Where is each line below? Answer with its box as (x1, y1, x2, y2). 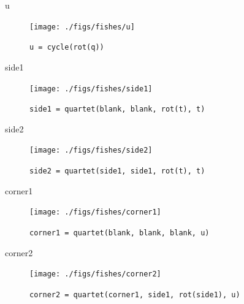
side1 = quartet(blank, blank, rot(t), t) (29, 105, 205, 114)
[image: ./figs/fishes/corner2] (29, 270, 161, 279)
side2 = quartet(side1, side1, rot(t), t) (29, 167, 205, 176)
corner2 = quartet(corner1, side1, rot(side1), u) (29, 290, 240, 299)
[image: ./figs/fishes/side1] (29, 84, 153, 93)
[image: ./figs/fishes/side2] (29, 146, 153, 155)
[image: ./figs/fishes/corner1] (29, 208, 161, 217)
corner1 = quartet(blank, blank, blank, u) (29, 228, 210, 237)
